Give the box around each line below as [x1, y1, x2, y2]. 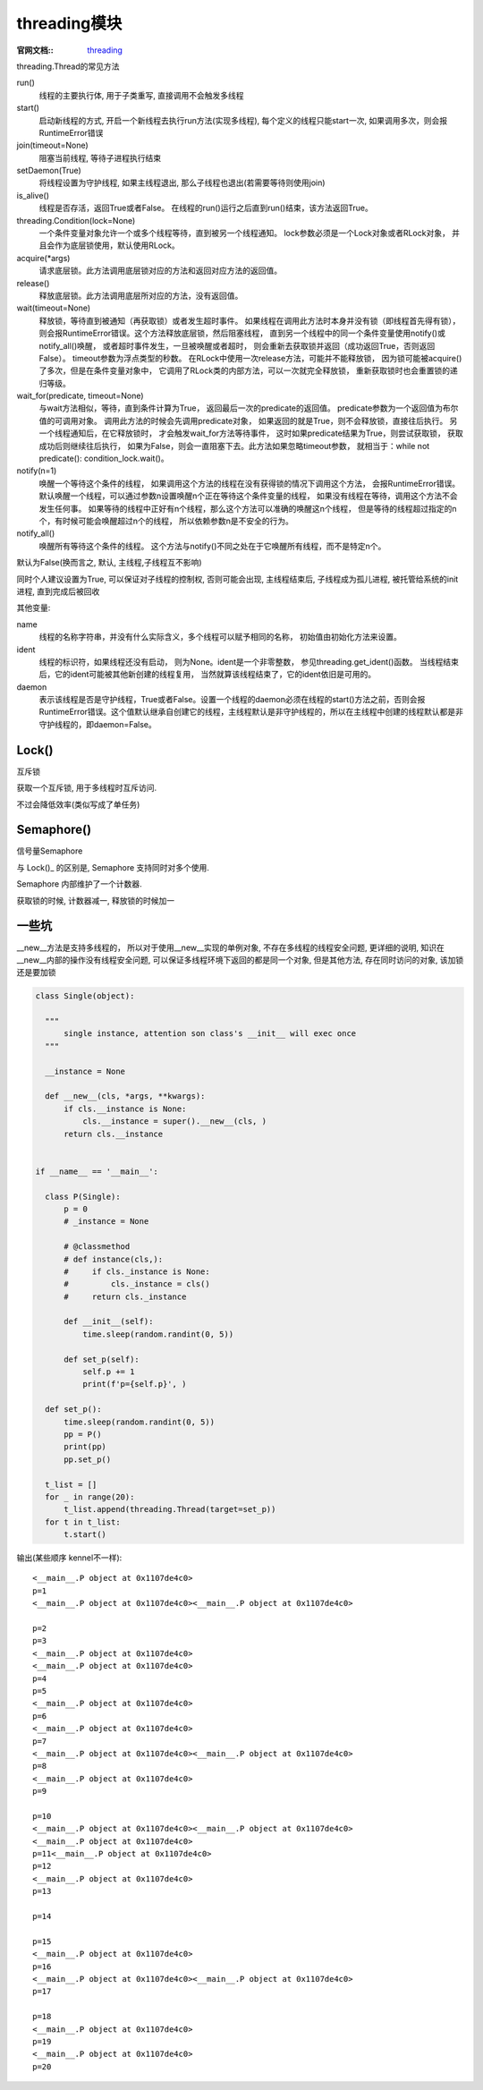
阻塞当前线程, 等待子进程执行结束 [38, 152, 161, 163]
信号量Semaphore [16, 845, 83, 856]
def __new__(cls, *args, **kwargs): [45, 1092, 206, 1101]
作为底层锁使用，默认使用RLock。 [54, 240, 181, 251]
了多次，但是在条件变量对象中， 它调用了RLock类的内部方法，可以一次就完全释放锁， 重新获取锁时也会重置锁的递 [38, 365, 458, 376]
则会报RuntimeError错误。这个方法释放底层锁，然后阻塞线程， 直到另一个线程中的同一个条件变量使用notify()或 [38, 327, 446, 339]
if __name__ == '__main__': [35, 1166, 158, 1177]
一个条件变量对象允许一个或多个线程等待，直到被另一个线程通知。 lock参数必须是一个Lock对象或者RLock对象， [38, 228, 451, 239]
